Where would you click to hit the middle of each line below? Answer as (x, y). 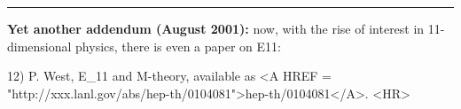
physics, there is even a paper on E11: (178, 46)
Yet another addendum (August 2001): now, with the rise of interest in (216, 28)
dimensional (39, 46)
